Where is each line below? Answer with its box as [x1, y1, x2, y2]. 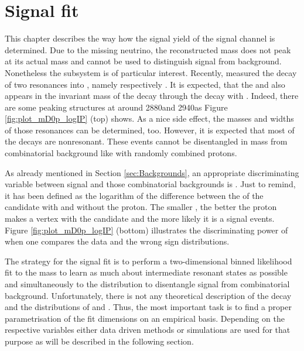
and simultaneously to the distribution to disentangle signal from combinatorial [5, 278, 290, 290]
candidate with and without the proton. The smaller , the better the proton [5, 201, 277, 213]
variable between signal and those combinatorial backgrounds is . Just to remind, [5, 178, 296, 190]
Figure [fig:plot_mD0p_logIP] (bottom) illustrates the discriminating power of [5, 223, 288, 236]
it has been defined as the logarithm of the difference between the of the [5, 189, 264, 201]
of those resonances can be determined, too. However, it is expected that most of [5, 123, 295, 136]
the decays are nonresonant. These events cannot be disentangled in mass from [5, 135, 288, 147]
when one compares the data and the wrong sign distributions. [5, 235, 230, 247]
